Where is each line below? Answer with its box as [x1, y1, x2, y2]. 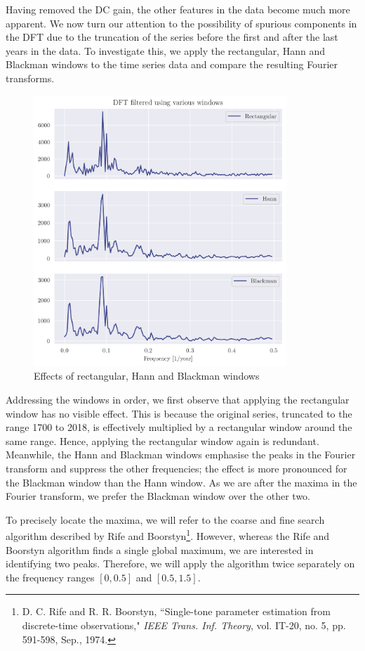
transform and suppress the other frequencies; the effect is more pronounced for [6, 460, 347, 475]
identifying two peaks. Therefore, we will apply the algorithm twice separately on [6, 556, 355, 571]
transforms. [6, 70, 55, 85]
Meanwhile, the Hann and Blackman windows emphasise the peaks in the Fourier [6, 447, 356, 462]
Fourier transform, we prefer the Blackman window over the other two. [6, 489, 310, 503]
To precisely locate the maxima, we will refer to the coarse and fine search [6, 512, 325, 527]
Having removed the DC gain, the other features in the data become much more [6, 2, 350, 16]
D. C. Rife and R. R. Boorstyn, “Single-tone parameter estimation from [22, 604, 331, 619]
